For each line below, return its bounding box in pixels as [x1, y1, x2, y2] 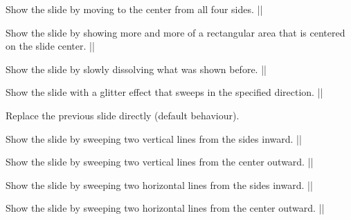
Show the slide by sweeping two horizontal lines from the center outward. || [6, 201, 325, 215]
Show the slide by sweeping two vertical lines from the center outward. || [6, 154, 314, 169]
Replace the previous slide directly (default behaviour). [6, 108, 240, 122]
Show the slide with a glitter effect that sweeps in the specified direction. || [6, 85, 323, 99]
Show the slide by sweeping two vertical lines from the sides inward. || [6, 131, 302, 146]
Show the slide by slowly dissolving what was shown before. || [6, 61, 267, 76]
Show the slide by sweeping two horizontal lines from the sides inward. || [6, 177, 313, 192]
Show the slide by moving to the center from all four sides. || [6, 2, 263, 16]
